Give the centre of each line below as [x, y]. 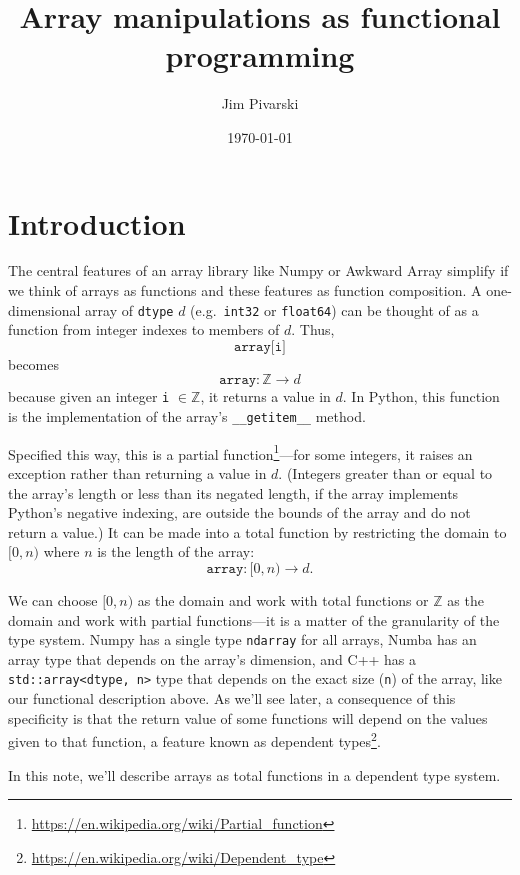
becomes [34, 363]
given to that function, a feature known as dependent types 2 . [194, 739]
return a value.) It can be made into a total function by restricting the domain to [257, 531]
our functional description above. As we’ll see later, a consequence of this [232, 698]
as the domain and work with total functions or [283, 600]
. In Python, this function [421, 396]
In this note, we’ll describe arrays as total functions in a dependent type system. [254, 774]
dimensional [44, 309]
